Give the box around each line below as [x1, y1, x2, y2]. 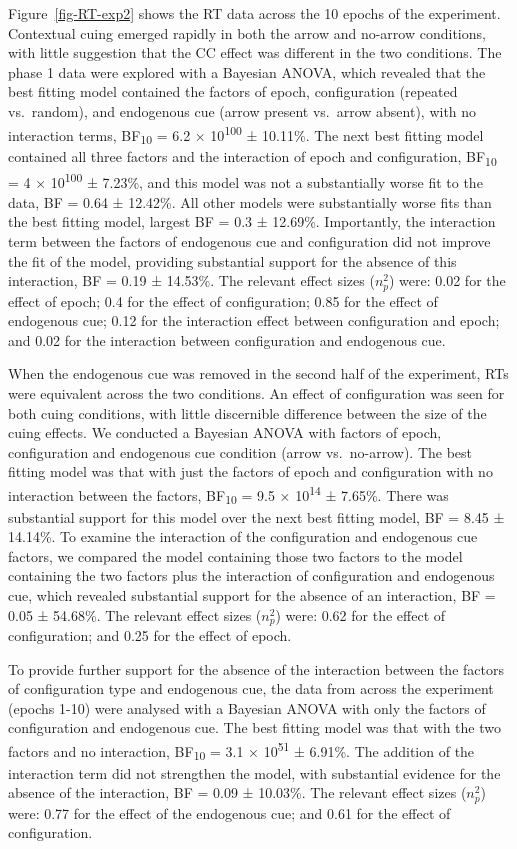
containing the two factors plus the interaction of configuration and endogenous [8, 565, 495, 586]
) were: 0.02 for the [389, 270, 506, 291]
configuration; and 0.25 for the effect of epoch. [8, 625, 292, 646]
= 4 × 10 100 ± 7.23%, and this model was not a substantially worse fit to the [8, 169, 483, 193]
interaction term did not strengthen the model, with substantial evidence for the [8, 762, 501, 783]
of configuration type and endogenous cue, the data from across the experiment [8, 678, 494, 699]
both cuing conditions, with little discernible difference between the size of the [8, 402, 487, 423]
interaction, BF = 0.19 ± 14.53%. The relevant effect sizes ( [8, 270, 375, 291]
